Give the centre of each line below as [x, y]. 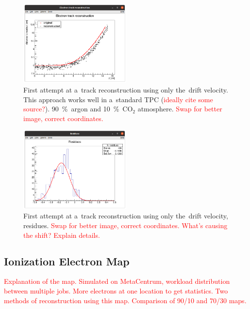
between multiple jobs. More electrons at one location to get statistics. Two [116, 290]
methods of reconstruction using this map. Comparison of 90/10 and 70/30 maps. [125, 300]
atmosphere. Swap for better [180, 109]
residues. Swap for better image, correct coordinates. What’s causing [125, 225]
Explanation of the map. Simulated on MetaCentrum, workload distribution [117, 281]
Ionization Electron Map [67, 261]
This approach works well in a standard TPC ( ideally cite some [118, 99]
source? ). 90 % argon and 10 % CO [78, 109]
